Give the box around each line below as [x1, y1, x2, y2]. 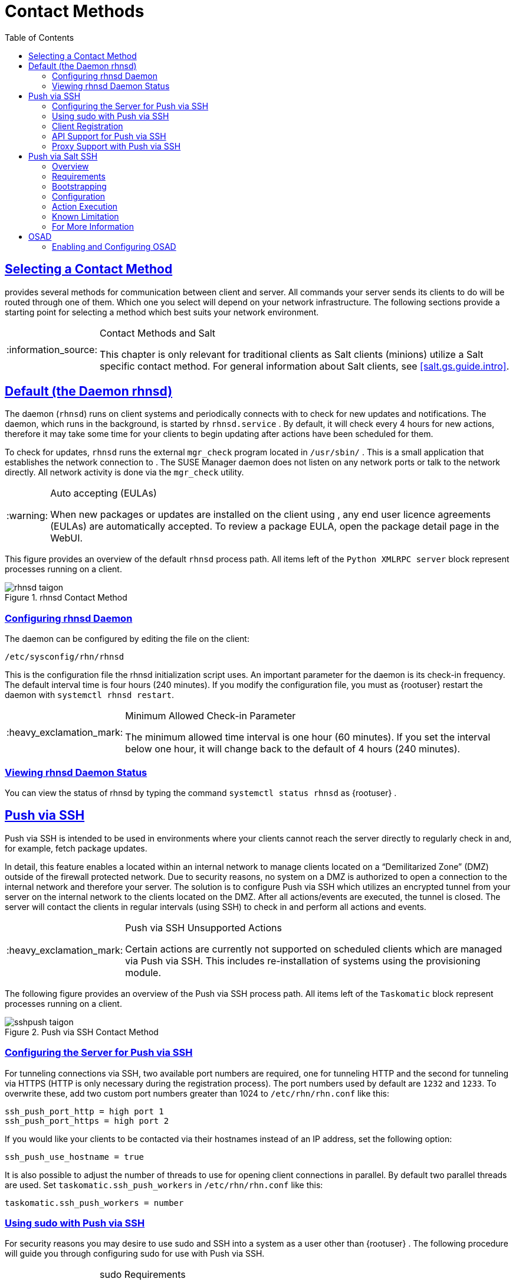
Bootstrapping [52, 181, 107, 191]
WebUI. [50, 532, 83, 544]
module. [125, 966, 162, 979]
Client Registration [52, 120, 123, 131]
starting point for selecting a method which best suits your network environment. [5, 306, 319, 317]
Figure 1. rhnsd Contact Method [5, 592, 127, 603]
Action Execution [52, 201, 118, 211]
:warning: [6, 510, 48, 522]
